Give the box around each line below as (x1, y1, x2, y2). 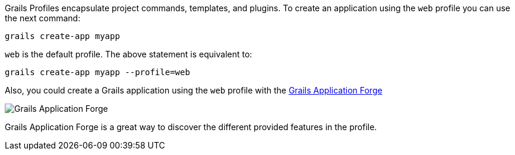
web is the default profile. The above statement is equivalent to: (5, 49, 252, 59)
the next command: (5, 13, 81, 23)
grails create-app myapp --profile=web (5, 67, 190, 77)
